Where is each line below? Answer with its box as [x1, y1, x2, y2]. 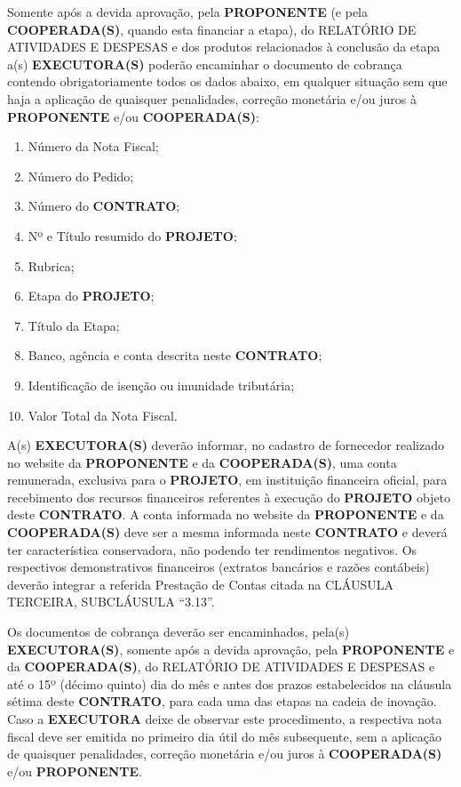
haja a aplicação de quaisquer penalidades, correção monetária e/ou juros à [7, 89, 417, 108]
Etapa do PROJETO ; [28, 286, 155, 305]
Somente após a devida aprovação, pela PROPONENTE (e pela [7, 3, 369, 20]
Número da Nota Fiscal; [28, 137, 159, 156]
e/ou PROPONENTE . [7, 761, 142, 780]
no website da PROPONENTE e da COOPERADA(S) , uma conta [7, 453, 397, 471]
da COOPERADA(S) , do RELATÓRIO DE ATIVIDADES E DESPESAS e [7, 657, 435, 676]
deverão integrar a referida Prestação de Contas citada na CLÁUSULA [7, 574, 393, 593]
